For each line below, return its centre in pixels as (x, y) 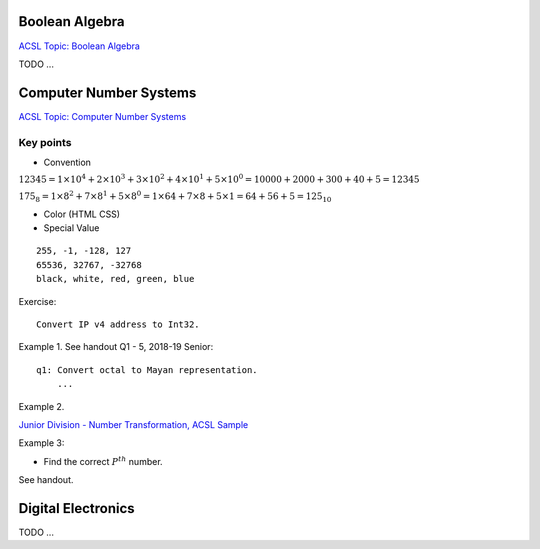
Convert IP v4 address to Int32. (118, 324)
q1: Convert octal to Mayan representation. (147, 369)
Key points (45, 142)
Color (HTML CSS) (81, 214)
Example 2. (41, 406)
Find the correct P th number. (103, 461)
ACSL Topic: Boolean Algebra (79, 46)
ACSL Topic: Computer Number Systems (102, 116)
